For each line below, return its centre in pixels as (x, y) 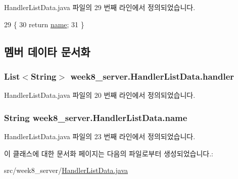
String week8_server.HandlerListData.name (96, 117)
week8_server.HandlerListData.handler (152, 76)
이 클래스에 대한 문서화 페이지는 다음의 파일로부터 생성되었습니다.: (109, 153)
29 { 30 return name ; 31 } (44, 24)
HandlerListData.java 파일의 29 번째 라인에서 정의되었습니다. (100, 7)
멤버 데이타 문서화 (47, 51)
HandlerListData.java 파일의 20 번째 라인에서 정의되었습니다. (100, 95)
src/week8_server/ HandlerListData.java (66, 170)
